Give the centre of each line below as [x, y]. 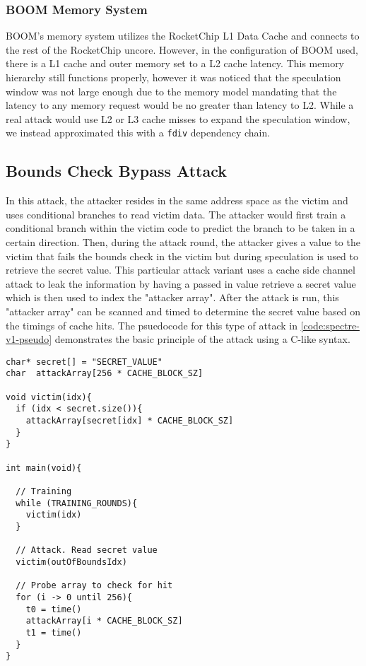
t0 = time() [54, 609]
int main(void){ [44, 468]
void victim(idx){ [49, 397]
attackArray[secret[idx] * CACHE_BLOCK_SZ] [130, 421]
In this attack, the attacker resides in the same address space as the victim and [177, 200]
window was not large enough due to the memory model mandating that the [171, 91]
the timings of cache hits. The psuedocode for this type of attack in [152, 325]
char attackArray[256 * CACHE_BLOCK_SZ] [105, 374]
